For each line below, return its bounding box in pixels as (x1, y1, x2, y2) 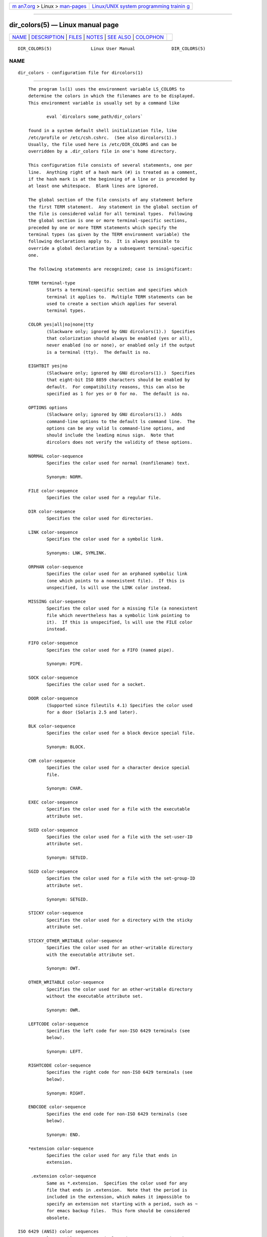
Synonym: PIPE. (46, 661, 84, 666)
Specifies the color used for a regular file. (46, 495, 162, 500)
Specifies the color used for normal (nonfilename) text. (46, 460, 190, 466)
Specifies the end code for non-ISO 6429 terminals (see (46, 1111, 187, 1117)
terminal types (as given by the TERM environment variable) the (28, 232, 190, 238)
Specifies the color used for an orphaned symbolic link (46, 571, 187, 576)
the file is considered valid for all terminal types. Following (28, 211, 193, 216)
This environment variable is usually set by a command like (28, 100, 180, 106)
